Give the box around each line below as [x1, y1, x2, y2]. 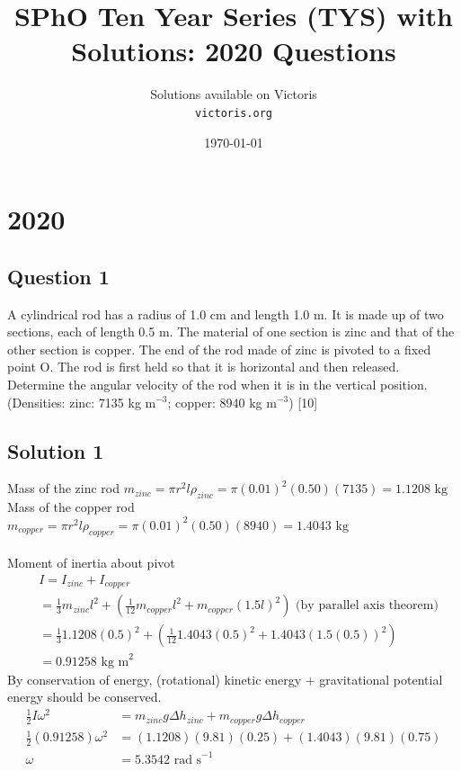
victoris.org [195, 106, 272, 120]
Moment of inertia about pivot [7, 553, 175, 572]
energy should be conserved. [7, 687, 162, 706]
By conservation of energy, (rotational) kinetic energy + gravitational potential [7, 669, 443, 688]
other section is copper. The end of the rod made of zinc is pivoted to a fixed [7, 339, 431, 358]
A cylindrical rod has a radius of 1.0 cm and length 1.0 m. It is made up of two [7, 304, 444, 323]
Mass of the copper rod [7, 498, 135, 516]
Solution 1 [7, 436, 104, 464]
